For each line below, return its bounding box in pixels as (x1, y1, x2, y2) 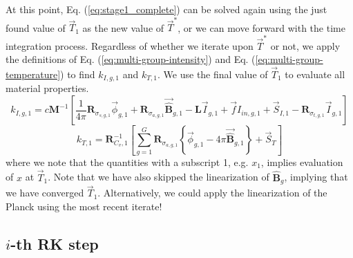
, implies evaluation (260, 154, 343, 169)
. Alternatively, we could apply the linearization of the (97, 185, 327, 200)
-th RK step (10, 232, 99, 254)
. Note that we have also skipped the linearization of (48, 169, 269, 184)
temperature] (6, 67, 61, 82)
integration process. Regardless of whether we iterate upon (6, 38, 254, 53)
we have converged (6, 185, 84, 200)
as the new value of (82, 20, 164, 35)
